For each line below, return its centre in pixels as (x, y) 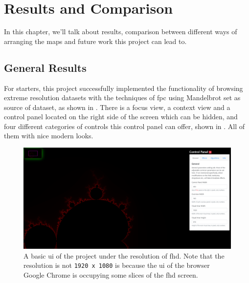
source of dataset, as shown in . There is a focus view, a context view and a (117, 107)
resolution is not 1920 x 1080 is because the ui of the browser (117, 265)
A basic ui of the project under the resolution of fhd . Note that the (124, 255)
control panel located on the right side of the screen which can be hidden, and (121, 117)
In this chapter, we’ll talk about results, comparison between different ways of (121, 32)
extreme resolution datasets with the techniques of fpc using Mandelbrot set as (122, 98)
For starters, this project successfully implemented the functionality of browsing (124, 88)
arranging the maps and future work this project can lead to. (95, 41)
